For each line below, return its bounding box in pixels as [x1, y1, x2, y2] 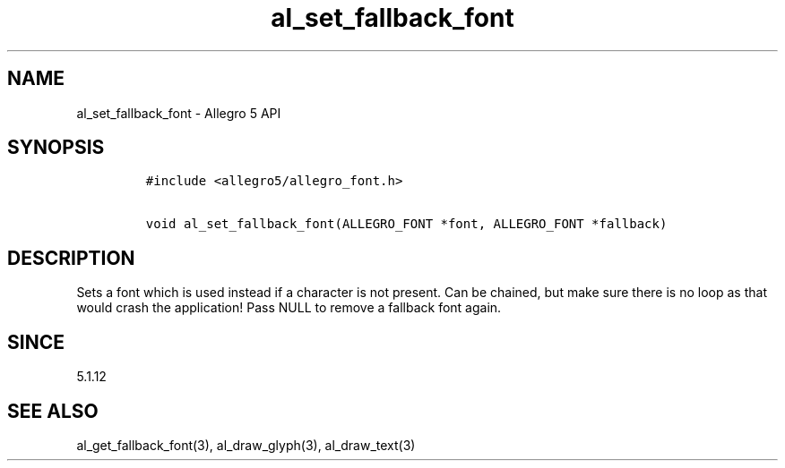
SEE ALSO [7, 399, 99, 422]
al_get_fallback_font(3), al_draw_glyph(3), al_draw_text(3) [76, 437, 416, 453]
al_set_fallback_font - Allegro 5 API [76, 105, 281, 121]
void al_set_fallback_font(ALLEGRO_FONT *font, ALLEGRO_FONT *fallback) [145, 217, 668, 232]
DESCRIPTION [7, 246, 135, 269]
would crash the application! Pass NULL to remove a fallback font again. [76, 300, 502, 316]
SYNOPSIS [7, 136, 105, 159]
